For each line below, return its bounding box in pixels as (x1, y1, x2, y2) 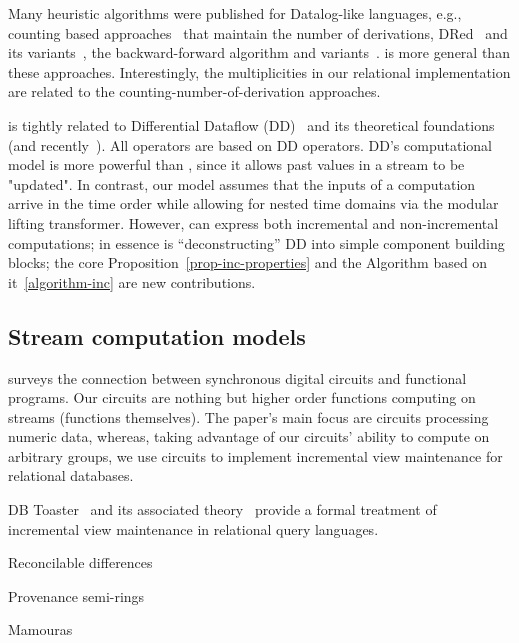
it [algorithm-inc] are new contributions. (8, 271, 256, 292)
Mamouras (8, 619, 73, 640)
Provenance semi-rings (8, 585, 145, 606)
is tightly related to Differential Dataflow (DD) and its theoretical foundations (8, 114, 495, 135)
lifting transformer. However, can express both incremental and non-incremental (8, 212, 499, 233)
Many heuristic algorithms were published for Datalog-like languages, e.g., (8, 3, 462, 23)
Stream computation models (8, 320, 306, 351)
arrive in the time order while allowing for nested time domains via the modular (8, 193, 499, 214)
